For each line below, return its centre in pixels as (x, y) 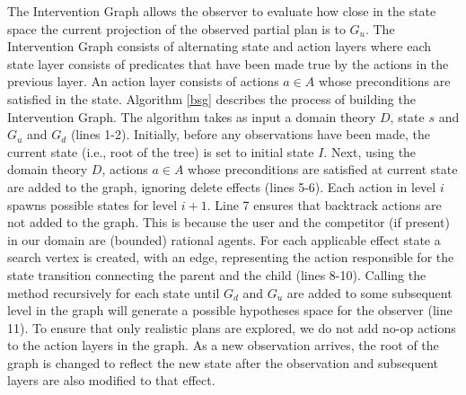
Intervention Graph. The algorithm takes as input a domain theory (192, 116)
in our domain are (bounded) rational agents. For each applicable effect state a (224, 239)
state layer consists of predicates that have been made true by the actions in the (228, 63)
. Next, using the (370, 151)
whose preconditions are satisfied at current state (323, 169)
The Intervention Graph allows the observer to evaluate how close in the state (222, 11)
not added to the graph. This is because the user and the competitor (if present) (229, 222)
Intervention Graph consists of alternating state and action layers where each (219, 46)
